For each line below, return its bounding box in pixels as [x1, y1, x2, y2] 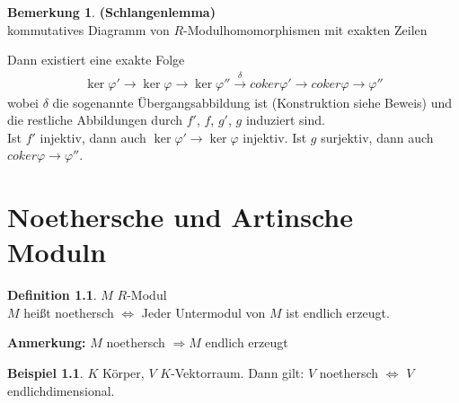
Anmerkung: [7, 333, 86, 352]
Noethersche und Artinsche [7, 198, 354, 235]
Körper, [102, 364, 145, 382]
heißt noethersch [23, 302, 114, 321]
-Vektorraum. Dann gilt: [171, 364, 305, 382]
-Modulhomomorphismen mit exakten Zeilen [183, 20, 428, 39]
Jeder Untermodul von [141, 302, 266, 321]
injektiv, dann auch [40, 127, 146, 146]
